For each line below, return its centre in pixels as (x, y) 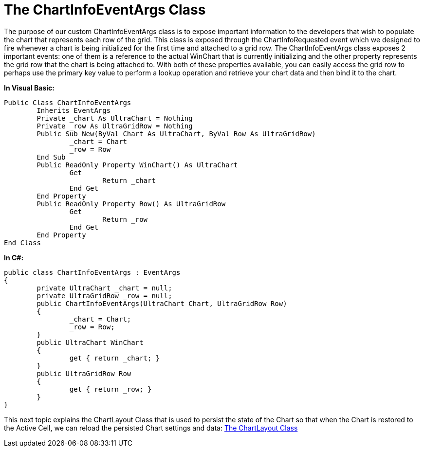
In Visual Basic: (29, 88)
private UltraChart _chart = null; (104, 288)
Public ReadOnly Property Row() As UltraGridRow (131, 204)
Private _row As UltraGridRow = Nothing (115, 126)
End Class (22, 243)
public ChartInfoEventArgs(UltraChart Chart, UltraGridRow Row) (162, 303)
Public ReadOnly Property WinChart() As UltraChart (137, 165)
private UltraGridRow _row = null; (104, 296)
